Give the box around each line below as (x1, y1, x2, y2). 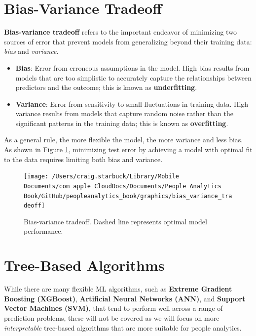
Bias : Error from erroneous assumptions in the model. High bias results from (15, 62, 250, 73)
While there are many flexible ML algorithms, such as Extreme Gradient (4, 284, 232, 294)
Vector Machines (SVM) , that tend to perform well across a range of (4, 303, 223, 313)
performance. (24, 226, 63, 236)
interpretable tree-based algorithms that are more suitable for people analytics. (4, 322, 242, 333)
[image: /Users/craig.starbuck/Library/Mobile (24, 173, 179, 180)
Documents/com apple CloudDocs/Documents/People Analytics (24, 182, 221, 190)
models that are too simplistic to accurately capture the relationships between (15, 72, 252, 83)
